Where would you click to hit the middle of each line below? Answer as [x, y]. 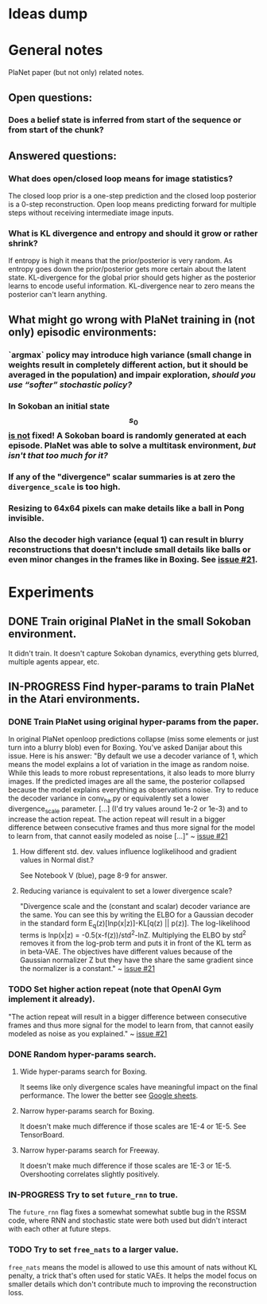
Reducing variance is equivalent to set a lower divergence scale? [126, 891]
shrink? [23, 244]
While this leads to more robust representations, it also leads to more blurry [132, 773]
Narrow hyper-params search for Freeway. [89, 1150]
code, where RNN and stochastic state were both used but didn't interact [128, 1220]
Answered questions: [63, 156]
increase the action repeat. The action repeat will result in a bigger [117, 819]
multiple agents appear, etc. [54, 661]
